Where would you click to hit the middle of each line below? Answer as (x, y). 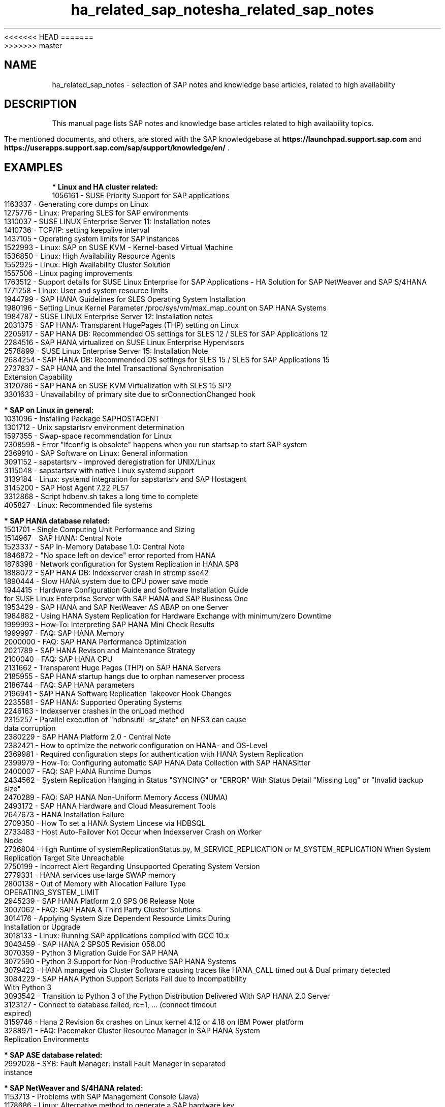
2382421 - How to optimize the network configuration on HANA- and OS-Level (136, 746)
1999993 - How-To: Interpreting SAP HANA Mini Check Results (109, 625)
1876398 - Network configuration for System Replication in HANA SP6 (121, 564)
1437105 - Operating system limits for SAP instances (92, 239)
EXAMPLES (34, 167)
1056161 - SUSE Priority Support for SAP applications (141, 196)
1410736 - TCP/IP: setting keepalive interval (77, 230)
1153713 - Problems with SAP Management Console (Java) (102, 1097)
